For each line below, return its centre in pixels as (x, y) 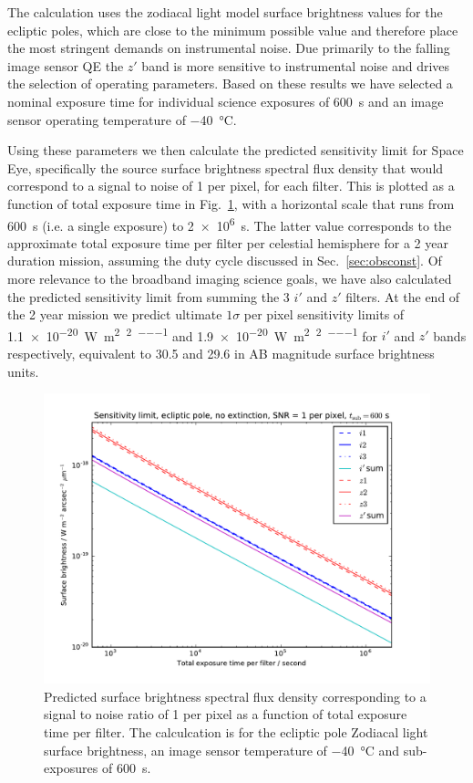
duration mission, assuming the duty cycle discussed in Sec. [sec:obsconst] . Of (225, 261)
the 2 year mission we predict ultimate (115, 314)
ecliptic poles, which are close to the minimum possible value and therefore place (233, 30)
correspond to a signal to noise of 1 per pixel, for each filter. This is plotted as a (231, 186)
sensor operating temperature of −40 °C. (122, 119)
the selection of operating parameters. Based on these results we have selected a (230, 84)
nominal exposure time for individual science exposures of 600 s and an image (226, 101)
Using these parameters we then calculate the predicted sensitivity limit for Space (236, 150)
